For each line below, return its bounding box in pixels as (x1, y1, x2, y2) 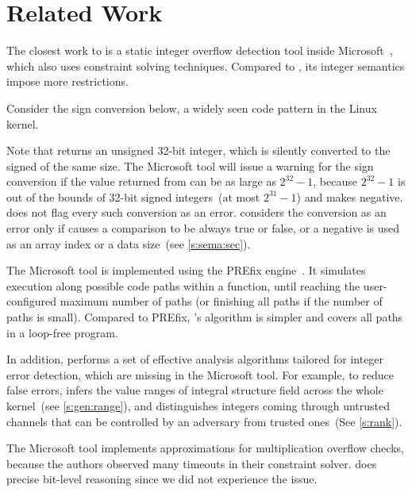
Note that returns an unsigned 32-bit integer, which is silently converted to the (6, 142, 391, 159)
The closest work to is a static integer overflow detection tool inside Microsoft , (6, 42, 393, 59)
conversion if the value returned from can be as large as (6, 173, 276, 190)
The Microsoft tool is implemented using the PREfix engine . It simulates (6, 262, 366, 279)
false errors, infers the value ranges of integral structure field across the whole (6, 382, 383, 398)
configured (6, 293, 57, 309)
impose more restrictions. (6, 73, 129, 90)
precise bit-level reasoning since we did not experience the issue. (6, 471, 318, 487)
